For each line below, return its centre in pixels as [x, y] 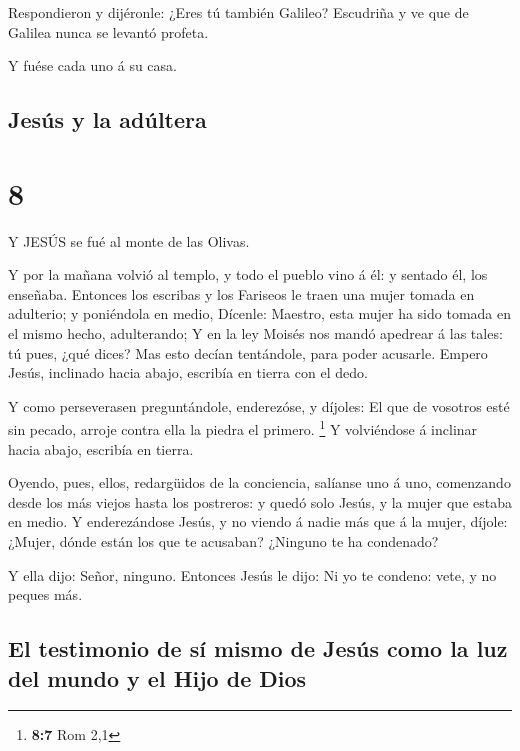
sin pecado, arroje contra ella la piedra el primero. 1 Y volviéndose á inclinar [243, 428]
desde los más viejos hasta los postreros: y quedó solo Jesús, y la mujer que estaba [260, 501]
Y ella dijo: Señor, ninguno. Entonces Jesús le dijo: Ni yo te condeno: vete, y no [252, 574]
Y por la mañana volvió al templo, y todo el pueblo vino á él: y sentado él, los [248, 274]
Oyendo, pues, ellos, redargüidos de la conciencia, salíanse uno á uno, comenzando [259, 482]
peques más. [45, 594]
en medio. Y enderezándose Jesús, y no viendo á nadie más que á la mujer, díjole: [258, 521]
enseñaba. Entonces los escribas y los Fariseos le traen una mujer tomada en [241, 293]
